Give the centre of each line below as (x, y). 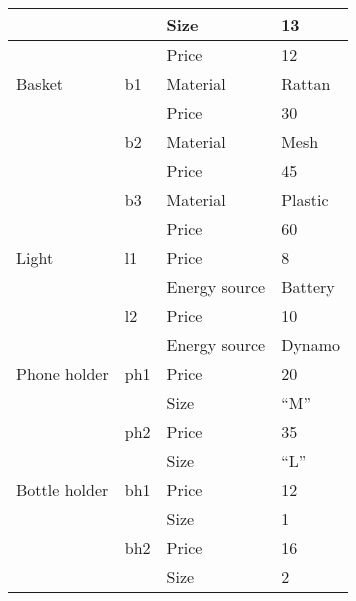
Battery (308, 286)
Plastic (305, 199)
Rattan (306, 83)
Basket (39, 83)
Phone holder (62, 373)
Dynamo (311, 344)
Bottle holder (62, 489)
